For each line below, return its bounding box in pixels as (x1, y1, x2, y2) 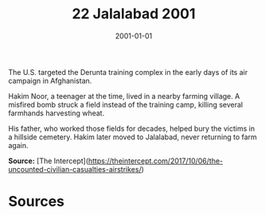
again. (8, 140, 29, 150)
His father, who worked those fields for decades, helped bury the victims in (8, 123, 255, 133)
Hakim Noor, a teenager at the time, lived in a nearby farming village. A (8, 91, 240, 100)
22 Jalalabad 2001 (71, 5, 197, 23)
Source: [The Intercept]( (8, 156, 89, 166)
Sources (8, 193, 65, 211)
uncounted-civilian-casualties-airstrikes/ (8, 164, 142, 174)
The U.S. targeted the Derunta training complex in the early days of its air (8, 67, 248, 76)
